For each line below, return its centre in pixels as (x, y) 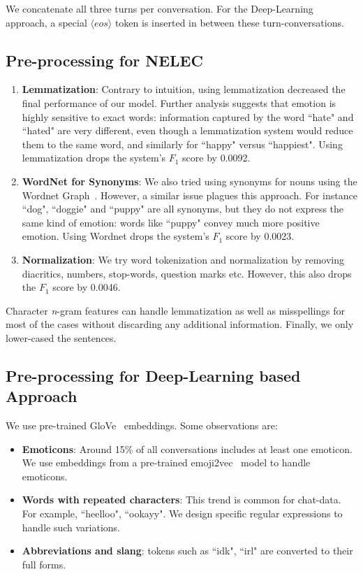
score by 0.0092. (216, 158)
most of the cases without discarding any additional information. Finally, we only (180, 324)
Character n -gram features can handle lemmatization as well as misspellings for (176, 310)
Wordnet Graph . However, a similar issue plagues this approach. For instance (190, 195)
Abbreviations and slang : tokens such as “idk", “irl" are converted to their (187, 551)
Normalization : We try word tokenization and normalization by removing (183, 259)
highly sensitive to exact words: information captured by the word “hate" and (188, 116)
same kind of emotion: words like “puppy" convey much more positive (171, 222)
